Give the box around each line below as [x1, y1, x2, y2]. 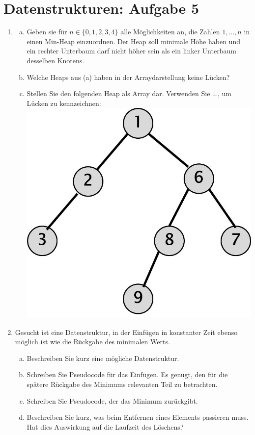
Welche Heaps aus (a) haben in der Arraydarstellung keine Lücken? [27, 72, 230, 82]
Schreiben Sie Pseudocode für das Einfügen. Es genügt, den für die [27, 369, 228, 380]
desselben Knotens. [27, 55, 85, 65]
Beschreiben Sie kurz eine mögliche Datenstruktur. [27, 353, 179, 363]
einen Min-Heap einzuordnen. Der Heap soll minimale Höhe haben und [27, 36, 240, 46]
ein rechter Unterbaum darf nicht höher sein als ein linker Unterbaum [27, 46, 236, 56]
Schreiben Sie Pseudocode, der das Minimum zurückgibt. [27, 395, 198, 406]
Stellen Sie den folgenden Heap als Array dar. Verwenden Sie [27, 88, 210, 99]
